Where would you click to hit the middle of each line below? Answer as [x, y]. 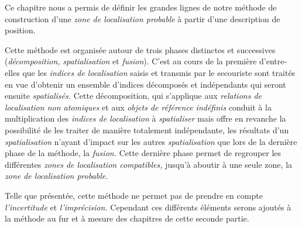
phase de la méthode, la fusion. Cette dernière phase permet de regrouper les [143, 153]
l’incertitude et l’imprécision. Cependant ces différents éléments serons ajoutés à [148, 207]
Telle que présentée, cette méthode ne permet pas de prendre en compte [134, 195]
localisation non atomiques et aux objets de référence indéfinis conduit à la [138, 107]
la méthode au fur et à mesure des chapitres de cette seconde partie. [127, 218]
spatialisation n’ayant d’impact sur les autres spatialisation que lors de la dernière [151, 141]
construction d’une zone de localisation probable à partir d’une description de [143, 18]
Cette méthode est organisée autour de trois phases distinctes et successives [140, 49]
